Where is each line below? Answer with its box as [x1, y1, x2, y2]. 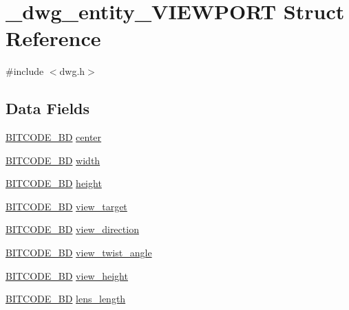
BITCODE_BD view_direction [6, 222, 139, 236]
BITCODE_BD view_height [6, 268, 128, 283]
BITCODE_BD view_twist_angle [6, 245, 152, 260]
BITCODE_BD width [6, 153, 101, 167]
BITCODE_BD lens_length [6, 291, 126, 306]
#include [6, 64, 44, 78]
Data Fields [6, 98, 90, 119]
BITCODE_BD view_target [6, 199, 127, 213]
